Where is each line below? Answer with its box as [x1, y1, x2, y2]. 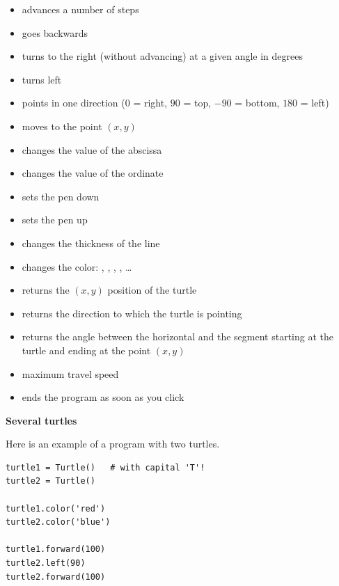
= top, [183, 95, 212, 110]
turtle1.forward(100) [6, 544, 106, 555]
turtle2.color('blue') [6, 517, 111, 528]
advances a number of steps [22, 2, 139, 16]
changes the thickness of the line [22, 235, 160, 250]
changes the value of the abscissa [22, 142, 162, 157]
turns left [22, 72, 62, 86]
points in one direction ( [22, 95, 125, 110]
